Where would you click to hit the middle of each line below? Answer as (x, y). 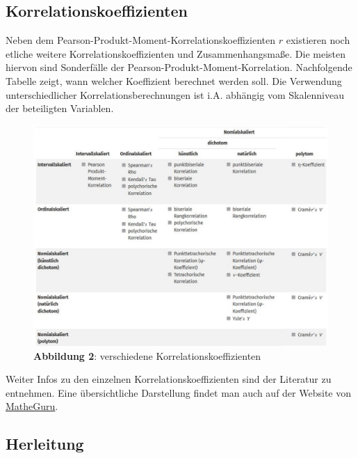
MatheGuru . (32, 406)
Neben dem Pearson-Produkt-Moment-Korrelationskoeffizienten (141, 40)
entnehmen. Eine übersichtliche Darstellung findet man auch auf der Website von (178, 392)
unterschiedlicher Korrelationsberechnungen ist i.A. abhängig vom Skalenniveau (175, 94)
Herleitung (45, 444)
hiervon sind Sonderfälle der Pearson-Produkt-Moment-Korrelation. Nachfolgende (179, 67)
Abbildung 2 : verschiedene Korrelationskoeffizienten (147, 355)
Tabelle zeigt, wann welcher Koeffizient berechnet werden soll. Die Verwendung (174, 80)
